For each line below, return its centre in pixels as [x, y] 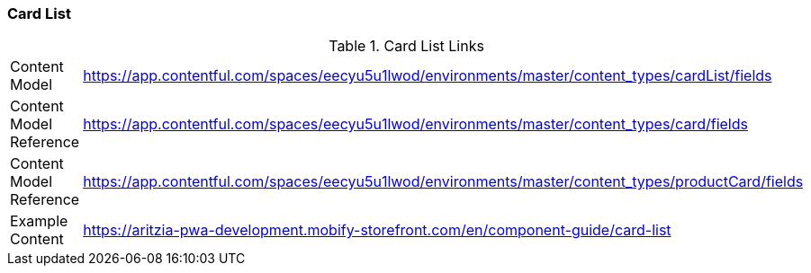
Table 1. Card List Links [406, 46]
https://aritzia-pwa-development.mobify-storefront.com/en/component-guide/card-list [377, 230]
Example [39, 221]
